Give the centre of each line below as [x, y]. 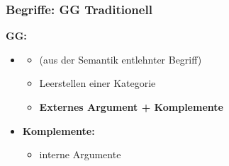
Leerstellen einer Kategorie [97, 83]
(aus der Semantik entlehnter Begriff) [121, 59]
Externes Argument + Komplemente [131, 107]
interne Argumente [80, 154]
